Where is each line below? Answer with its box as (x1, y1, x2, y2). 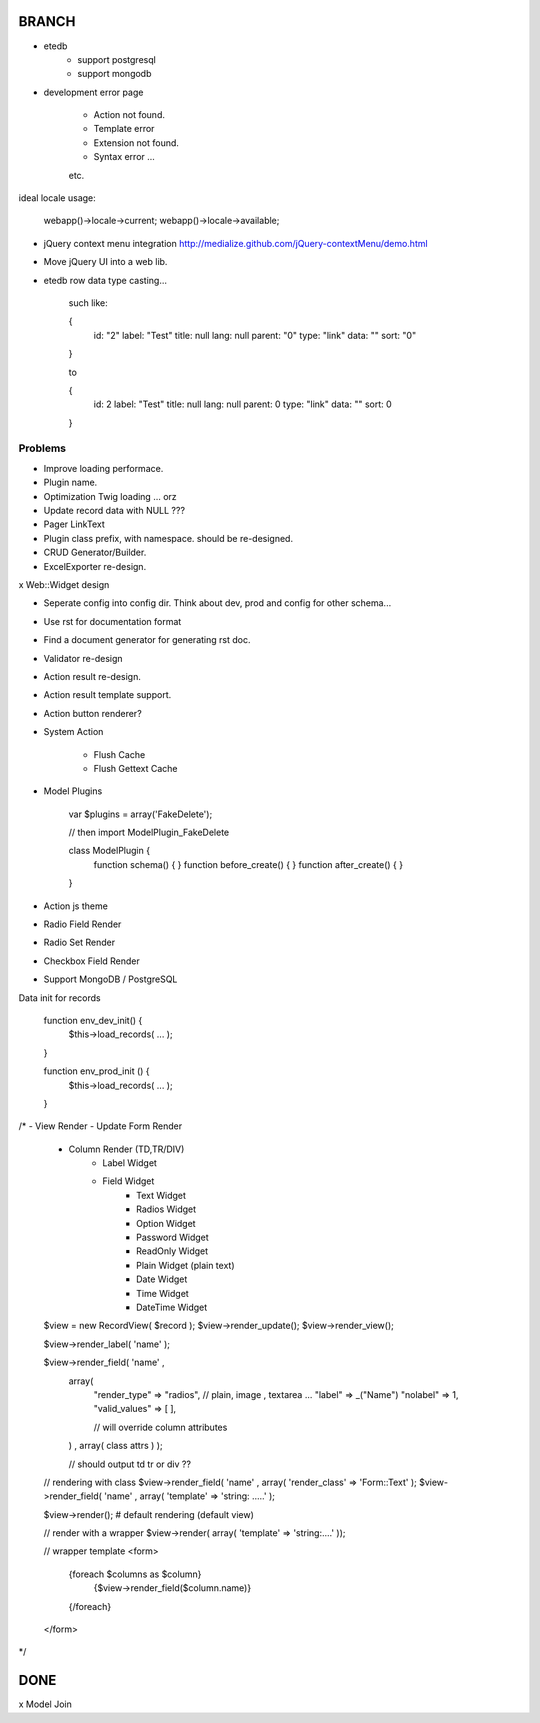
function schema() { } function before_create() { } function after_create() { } (93, 858, 404, 870)
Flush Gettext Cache (93, 762, 178, 774)
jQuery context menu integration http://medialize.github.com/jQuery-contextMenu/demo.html (43, 237, 429, 249)
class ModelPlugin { (68, 845, 150, 857)
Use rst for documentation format (43, 615, 182, 627)
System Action (43, 726, 104, 738)
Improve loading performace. (43, 462, 164, 474)
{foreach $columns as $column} (68, 1568, 202, 1580)
